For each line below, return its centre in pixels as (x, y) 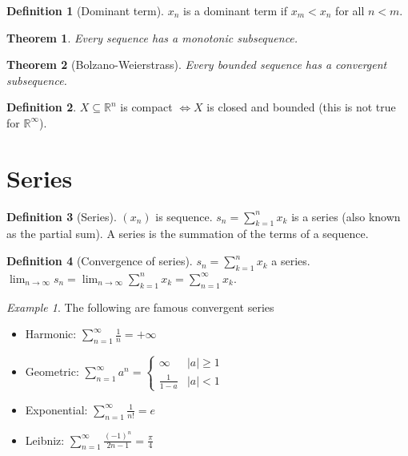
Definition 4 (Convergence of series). (100, 261)
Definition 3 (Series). (62, 216)
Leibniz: (45, 440)
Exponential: (56, 409)
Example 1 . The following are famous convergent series (140, 307)
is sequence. (184, 216)
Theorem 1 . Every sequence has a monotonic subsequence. (152, 37)
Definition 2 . (42, 107)
